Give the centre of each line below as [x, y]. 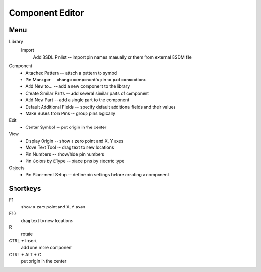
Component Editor [46, 13]
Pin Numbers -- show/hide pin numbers [65, 154]
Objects [17, 168]
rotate [27, 234]
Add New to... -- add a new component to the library [78, 86]
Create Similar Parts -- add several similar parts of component [87, 93]
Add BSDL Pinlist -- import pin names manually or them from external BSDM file [112, 57]
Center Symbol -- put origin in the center [66, 127]
